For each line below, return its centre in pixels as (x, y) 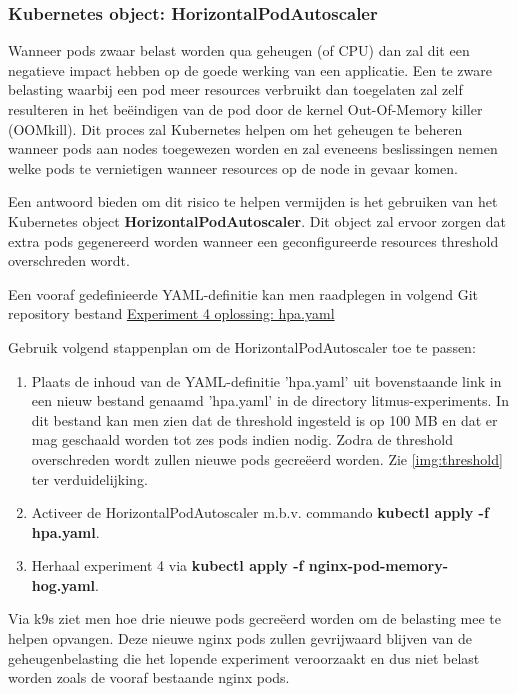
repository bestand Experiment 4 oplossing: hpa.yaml (171, 313)
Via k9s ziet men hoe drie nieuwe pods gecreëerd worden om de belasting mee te (255, 618)
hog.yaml (63, 584)
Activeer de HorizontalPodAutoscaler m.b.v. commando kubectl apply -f (260, 512)
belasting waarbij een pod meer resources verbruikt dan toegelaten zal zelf (235, 89)
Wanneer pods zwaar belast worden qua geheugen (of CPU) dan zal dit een (239, 50)
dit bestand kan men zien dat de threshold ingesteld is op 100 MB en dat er (264, 419)
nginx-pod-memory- (378, 565)
